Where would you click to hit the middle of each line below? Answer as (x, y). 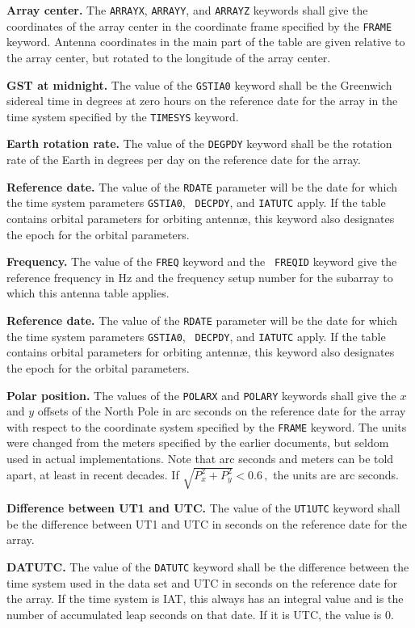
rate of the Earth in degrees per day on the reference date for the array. (184, 160)
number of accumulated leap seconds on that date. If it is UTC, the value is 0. (200, 614)
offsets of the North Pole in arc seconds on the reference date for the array (222, 411)
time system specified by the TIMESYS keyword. (123, 116)
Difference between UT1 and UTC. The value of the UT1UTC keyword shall (203, 508)
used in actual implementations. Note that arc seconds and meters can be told (200, 458)
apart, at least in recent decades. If (93, 474)
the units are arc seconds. (336, 474)
